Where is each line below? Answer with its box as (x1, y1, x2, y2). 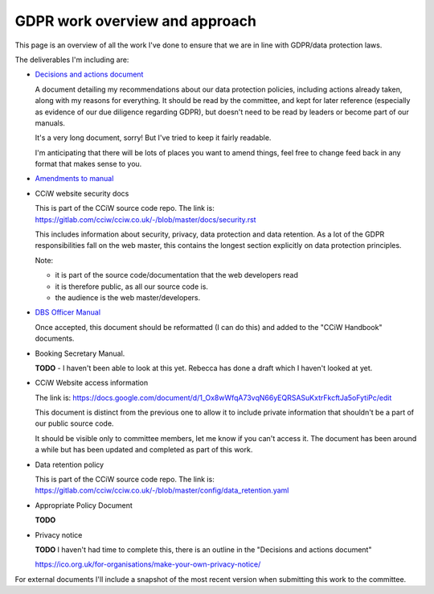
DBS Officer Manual (35, 307, 100, 317)
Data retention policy (35, 460, 104, 469)
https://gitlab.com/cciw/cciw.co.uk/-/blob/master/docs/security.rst (35, 214, 256, 225)
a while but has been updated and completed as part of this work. (35, 445, 253, 455)
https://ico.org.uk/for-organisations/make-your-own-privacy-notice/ (35, 559, 261, 569)
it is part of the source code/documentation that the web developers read (55, 270, 299, 280)
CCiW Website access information (35, 378, 149, 388)
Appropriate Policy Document (35, 500, 133, 510)
